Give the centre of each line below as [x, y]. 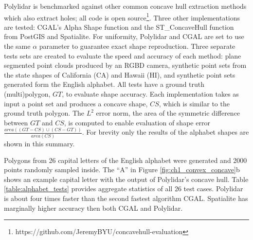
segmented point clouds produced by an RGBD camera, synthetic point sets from [125, 65]
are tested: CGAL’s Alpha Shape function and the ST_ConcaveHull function [119, 27]
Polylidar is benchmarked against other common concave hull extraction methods [125, 6]
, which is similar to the [194, 103]
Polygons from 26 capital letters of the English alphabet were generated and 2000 [126, 160]
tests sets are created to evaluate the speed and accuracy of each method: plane [123, 55]
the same [17, 46]
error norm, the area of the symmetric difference [168, 113]
